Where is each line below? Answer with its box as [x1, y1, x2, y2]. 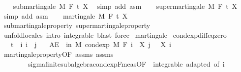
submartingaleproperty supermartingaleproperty [3, 20, 151, 30]
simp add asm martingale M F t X [3, 10, 128, 21]
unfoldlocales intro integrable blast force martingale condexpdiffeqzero [3, 29, 227, 40]
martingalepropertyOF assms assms [3, 48, 114, 59]
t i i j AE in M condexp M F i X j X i [10, 39, 171, 49]
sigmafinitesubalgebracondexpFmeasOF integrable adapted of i [28, 58, 225, 69]
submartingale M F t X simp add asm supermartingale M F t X [13, 1, 238, 11]
